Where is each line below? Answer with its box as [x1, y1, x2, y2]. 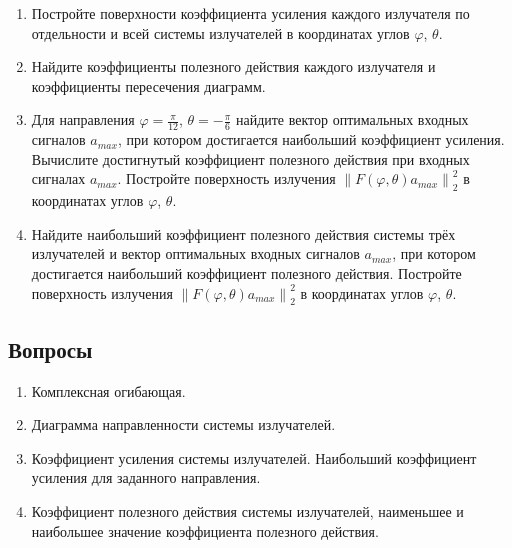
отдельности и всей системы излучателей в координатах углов [31, 22, 410, 43]
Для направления [31, 109, 135, 130]
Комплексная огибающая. [31, 380, 186, 401]
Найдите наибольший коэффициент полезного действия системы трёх [31, 223, 456, 244]
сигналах [31, 168, 86, 189]
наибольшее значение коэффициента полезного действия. [31, 520, 379, 541]
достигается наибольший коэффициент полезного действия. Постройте [31, 262, 462, 283]
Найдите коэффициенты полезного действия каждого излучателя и [31, 56, 436, 77]
